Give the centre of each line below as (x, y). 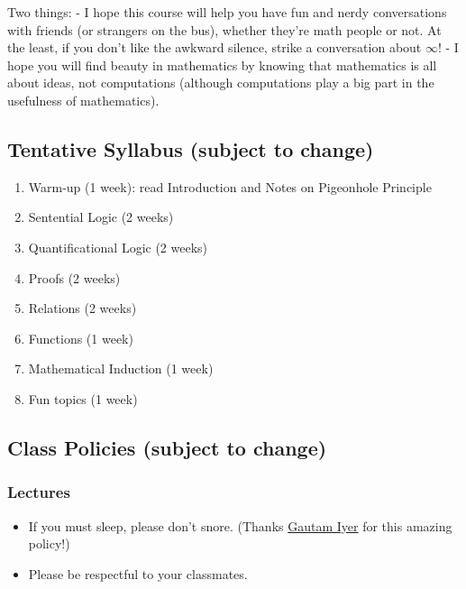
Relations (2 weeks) (82, 308)
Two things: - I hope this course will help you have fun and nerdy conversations (227, 12)
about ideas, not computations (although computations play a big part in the (221, 83)
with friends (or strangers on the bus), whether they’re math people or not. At (224, 29)
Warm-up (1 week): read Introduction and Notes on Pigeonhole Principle (230, 186)
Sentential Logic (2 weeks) (101, 217)
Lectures (39, 492)
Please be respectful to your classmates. (138, 573)
